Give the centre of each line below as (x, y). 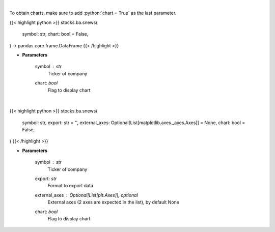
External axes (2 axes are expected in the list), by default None (113, 202)
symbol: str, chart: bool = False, (55, 34)
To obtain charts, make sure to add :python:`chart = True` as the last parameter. (93, 13)
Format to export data (71, 186)
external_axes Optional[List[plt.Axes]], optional (87, 195)
